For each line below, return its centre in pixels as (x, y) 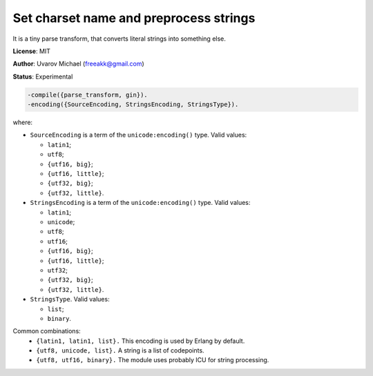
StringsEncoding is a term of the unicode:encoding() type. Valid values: (140, 203)
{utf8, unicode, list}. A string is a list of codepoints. (120, 350)
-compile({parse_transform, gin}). (87, 95)
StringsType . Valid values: (70, 299)
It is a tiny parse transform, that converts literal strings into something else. (119, 39)
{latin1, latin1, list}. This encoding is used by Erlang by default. (141, 341)
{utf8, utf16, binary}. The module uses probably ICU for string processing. (153, 360)
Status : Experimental (43, 77)
